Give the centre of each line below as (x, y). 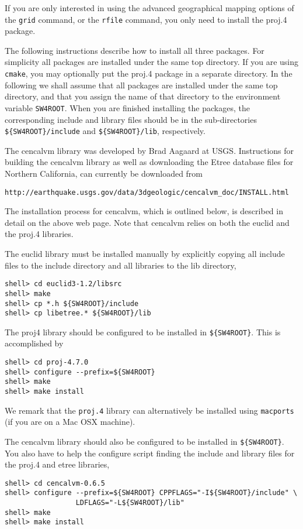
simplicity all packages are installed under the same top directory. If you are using (152, 62)
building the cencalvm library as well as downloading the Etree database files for (149, 162)
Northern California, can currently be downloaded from (104, 173)
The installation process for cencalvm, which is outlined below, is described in (144, 211)
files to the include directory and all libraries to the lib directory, (121, 265)
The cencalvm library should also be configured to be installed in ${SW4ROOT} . (144, 441)
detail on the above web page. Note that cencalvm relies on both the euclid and (147, 222)
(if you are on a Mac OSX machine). (70, 422)
